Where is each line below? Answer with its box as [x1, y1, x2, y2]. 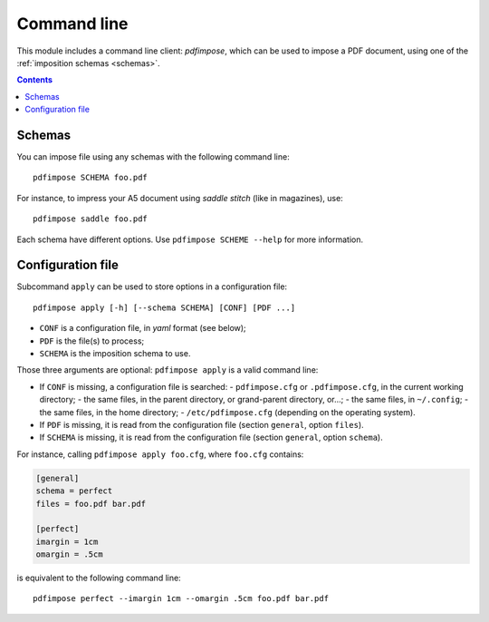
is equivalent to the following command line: [16, 572, 181, 584]
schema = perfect [35, 486, 113, 496]
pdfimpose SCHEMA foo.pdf [33, 172, 149, 183]
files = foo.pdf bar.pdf [35, 499, 147, 509]
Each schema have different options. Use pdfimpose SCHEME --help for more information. [16, 234, 364, 245]
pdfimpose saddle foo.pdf [33, 214, 149, 224]
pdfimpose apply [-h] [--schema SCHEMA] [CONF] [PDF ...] [33, 302, 296, 313]
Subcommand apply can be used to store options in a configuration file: [16, 281, 288, 292]
